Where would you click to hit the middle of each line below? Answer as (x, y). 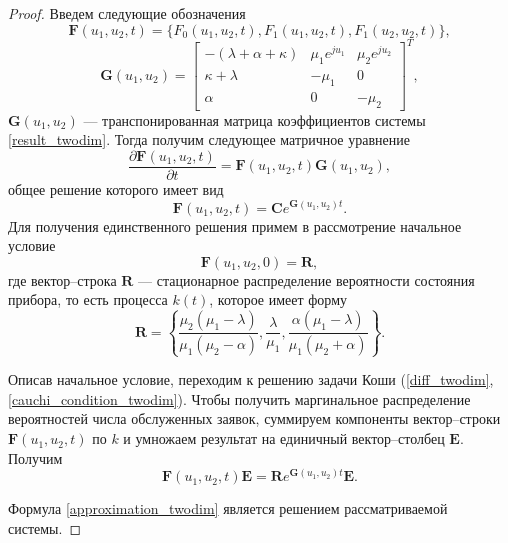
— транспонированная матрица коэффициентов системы (254, 119)
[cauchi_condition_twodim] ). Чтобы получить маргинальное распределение (239, 398)
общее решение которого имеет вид (116, 188)
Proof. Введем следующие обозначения (127, 13)
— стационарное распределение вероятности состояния (306, 279)
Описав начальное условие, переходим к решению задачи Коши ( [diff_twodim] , (251, 379)
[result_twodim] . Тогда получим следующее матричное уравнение (209, 139)
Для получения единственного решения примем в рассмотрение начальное (235, 225)
